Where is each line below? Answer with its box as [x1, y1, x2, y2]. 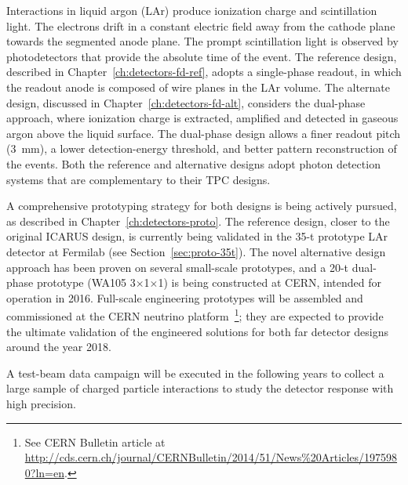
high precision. [6, 395, 76, 411]
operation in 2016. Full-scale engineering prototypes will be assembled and [6, 289, 363, 306]
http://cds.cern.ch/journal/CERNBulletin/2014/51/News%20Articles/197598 [24, 449, 398, 465]
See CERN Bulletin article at [24, 433, 166, 450]
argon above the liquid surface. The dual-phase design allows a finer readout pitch [6, 125, 401, 141]
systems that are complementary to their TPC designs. [6, 171, 271, 187]
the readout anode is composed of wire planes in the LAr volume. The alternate [6, 78, 391, 95]
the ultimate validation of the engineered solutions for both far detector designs [6, 323, 388, 339]
